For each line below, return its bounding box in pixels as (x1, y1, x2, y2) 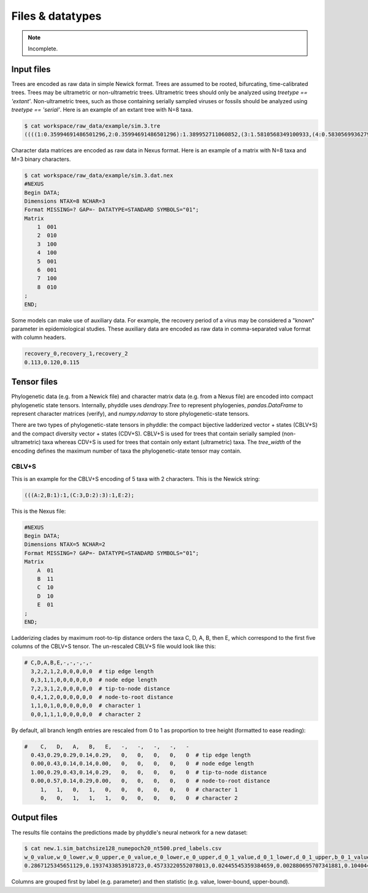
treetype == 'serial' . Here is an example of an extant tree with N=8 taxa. (11, 106, 193, 114)
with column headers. (11, 333, 67, 341)
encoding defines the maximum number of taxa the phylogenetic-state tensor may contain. (11, 447, 242, 454)
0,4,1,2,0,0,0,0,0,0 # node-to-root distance (31, 693, 174, 700)
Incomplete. (28, 45, 58, 52)
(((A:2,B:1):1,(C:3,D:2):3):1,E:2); (24, 491, 135, 499)
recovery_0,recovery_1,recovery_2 (24, 350, 128, 357)
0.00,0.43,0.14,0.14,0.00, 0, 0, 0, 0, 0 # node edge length (31, 760, 255, 767)
